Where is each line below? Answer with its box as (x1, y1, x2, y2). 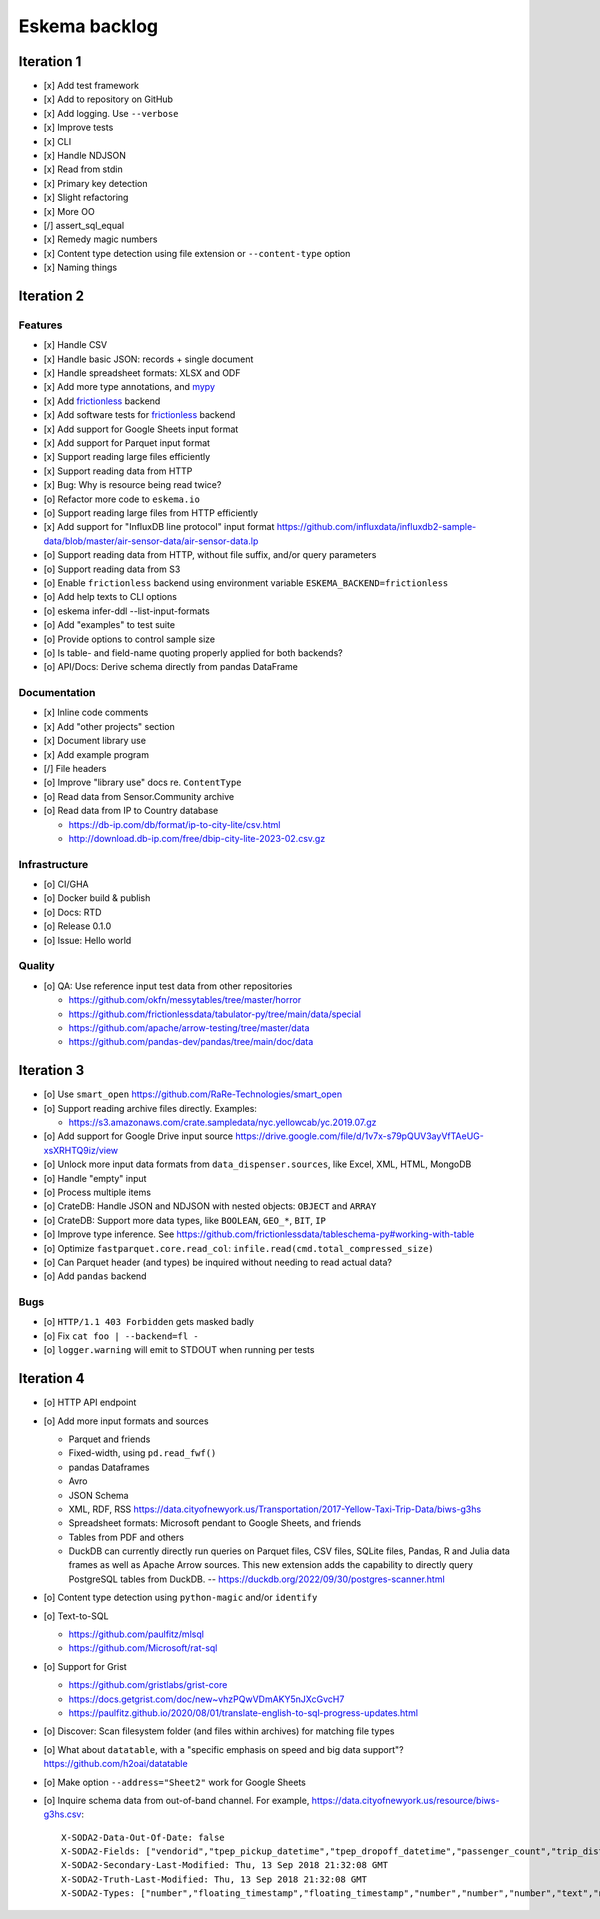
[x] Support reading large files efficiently (43, 451, 211, 463)
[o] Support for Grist (43, 1660, 127, 1672)
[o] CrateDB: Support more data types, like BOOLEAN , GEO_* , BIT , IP (43, 1214, 327, 1226)
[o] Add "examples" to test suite (43, 619, 175, 631)
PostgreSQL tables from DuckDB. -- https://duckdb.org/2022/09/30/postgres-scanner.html (68, 1573, 445, 1585)
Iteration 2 (18, 287, 85, 304)
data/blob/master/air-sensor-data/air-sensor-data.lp (43, 535, 259, 547)
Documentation (18, 686, 96, 700)
